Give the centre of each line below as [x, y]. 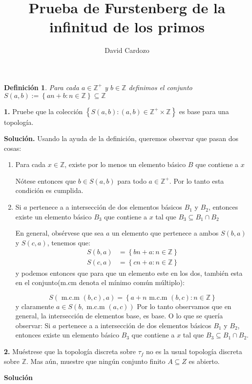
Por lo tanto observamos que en [184, 306]
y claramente [35, 306]
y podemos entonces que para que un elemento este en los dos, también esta [129, 273]
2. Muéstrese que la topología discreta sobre [70, 351]
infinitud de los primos [127, 27]
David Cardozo [127, 50]
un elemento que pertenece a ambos [165, 233]
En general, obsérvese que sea [60, 233]
